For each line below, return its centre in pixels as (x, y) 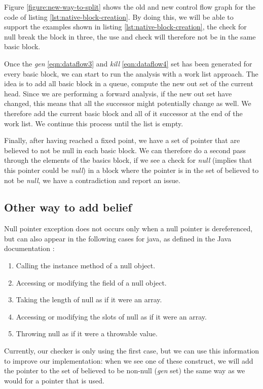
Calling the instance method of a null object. (86, 266)
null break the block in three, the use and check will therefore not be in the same (130, 36)
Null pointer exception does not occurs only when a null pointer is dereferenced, (128, 228)
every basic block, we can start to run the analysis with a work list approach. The (131, 73)
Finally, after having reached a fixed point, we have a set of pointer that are (122, 140)
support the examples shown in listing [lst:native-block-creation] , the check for (125, 27)
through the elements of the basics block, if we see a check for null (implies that (128, 160)
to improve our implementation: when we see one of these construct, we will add (129, 360)
